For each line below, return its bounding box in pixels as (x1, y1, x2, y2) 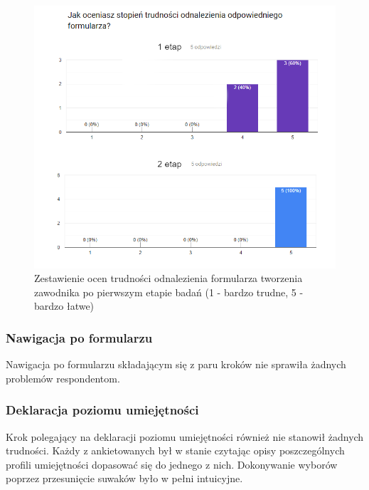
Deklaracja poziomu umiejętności (6, 401, 199, 419)
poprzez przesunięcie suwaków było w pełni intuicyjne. (6, 471, 243, 486)
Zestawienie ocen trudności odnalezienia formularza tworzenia (34, 271, 303, 286)
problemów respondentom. (6, 370, 120, 385)
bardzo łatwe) (34, 298, 95, 313)
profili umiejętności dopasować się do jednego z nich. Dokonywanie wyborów (6, 457, 338, 471)
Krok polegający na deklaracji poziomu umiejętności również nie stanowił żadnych (6, 429, 364, 444)
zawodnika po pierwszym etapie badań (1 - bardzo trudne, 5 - (34, 284, 304, 299)
